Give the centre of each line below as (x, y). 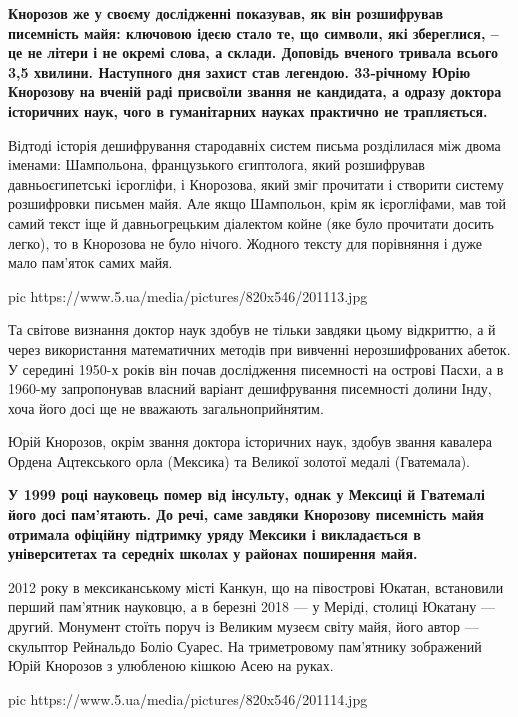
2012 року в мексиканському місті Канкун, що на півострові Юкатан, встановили (256, 586)
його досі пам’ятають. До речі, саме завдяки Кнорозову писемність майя (246, 514)
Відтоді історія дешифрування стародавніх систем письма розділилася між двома (254, 144)
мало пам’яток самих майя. (90, 262)
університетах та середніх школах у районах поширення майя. (213, 553)
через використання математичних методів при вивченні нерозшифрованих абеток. (259, 348)
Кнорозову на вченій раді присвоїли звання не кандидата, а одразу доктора (255, 91)
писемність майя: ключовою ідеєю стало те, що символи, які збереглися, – (253, 32)
